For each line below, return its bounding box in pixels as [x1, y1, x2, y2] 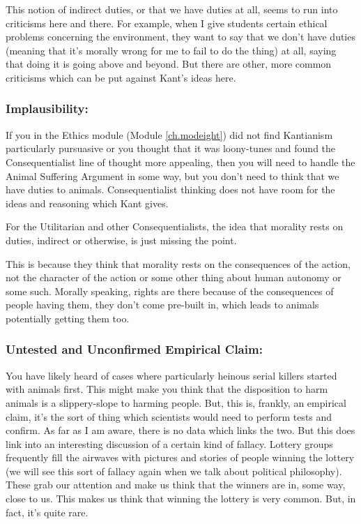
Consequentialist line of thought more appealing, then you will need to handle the [6, 154, 355, 169]
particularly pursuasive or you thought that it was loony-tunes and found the [6, 141, 336, 156]
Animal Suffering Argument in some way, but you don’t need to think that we [6, 168, 339, 183]
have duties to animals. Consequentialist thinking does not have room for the [6, 182, 335, 197]
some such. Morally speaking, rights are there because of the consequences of [6, 283, 334, 298]
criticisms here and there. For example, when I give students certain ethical [6, 15, 328, 30]
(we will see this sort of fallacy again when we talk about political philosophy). [6, 463, 342, 478]
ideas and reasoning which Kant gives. [6, 195, 169, 210]
